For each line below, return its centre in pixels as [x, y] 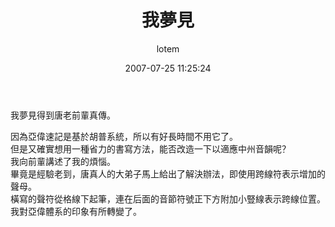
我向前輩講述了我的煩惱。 [63, 161]
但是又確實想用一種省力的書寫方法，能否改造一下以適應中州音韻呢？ [150, 148]
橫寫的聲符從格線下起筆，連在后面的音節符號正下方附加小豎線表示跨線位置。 [168, 198]
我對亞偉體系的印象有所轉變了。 [76, 211]
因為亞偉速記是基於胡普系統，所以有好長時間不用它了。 [124, 136]
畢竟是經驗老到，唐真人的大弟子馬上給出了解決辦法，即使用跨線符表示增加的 [168, 173]
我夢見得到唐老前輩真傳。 [63, 115]
